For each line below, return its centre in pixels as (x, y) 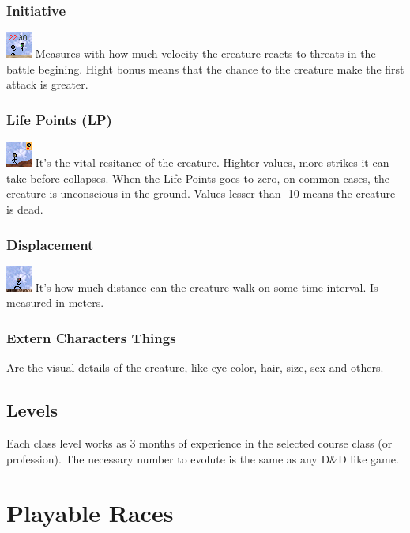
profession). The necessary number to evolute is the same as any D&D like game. (203, 458)
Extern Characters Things (91, 337)
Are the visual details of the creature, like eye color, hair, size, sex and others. (195, 367)
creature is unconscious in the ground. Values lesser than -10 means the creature (201, 193)
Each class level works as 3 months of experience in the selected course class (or (199, 443)
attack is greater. (47, 84)
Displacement (50, 244)
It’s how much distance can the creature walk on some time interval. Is (207, 287)
